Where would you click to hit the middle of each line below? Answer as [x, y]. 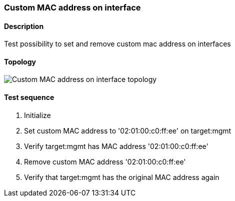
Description [24, 26]
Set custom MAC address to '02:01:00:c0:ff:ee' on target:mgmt [128, 130]
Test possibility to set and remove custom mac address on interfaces [117, 44]
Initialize [37, 115]
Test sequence [29, 97]
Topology [20, 61]
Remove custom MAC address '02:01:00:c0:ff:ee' [105, 161]
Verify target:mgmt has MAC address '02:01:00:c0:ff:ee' [116, 146]
